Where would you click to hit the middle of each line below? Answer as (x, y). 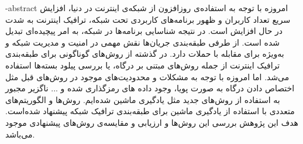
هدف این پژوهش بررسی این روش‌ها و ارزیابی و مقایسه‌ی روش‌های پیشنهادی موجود (152, 122)
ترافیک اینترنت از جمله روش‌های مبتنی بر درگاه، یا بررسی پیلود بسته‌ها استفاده (143, 65)
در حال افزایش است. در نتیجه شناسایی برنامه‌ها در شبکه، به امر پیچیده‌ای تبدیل (144, 31)
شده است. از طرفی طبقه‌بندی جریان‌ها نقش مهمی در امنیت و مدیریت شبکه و (142, 42)
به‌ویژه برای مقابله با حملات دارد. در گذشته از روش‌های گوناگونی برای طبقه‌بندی (145, 54)
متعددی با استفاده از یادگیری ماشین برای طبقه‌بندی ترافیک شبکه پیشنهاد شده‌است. (150, 111)
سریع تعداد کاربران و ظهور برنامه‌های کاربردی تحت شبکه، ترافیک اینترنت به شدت (148, 19)
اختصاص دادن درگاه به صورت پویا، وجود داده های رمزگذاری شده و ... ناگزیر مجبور (150, 88)
